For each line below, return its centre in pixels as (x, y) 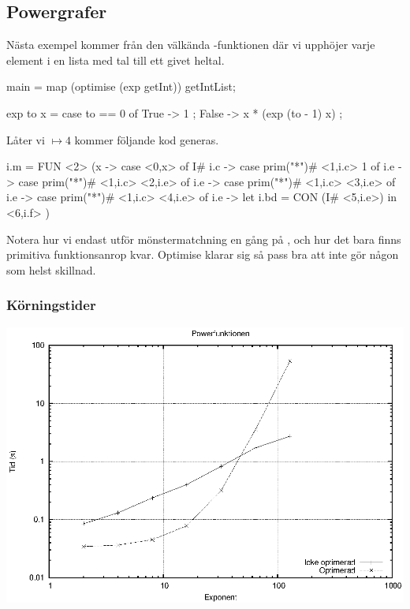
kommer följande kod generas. (147, 139)
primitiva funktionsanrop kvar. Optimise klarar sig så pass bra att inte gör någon (203, 254)
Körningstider (51, 305)
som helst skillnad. (51, 269)
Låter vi (26, 139)
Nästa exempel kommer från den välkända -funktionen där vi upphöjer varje (191, 45)
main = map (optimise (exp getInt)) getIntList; (121, 86)
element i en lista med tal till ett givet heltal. (116, 60)
